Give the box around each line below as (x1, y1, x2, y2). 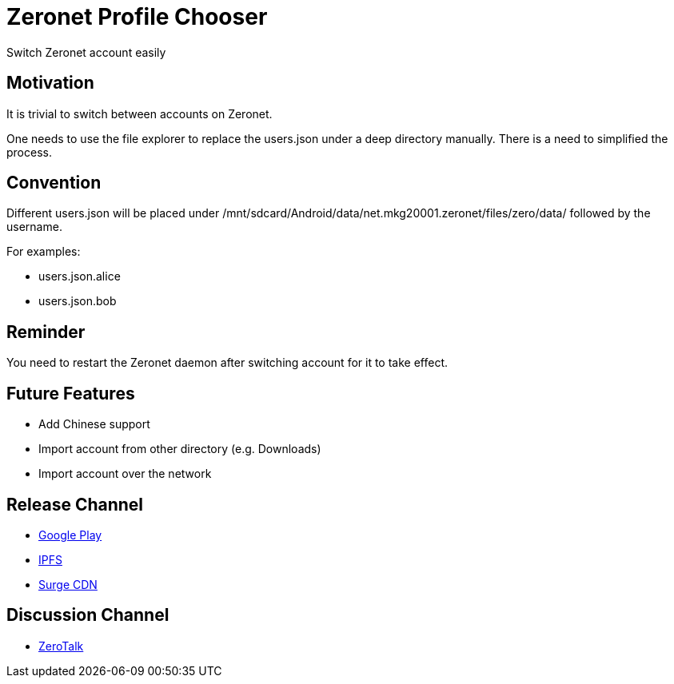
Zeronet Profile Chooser (6, 3, 268, 30)
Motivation (6, 73, 94, 93)
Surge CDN (38, 577, 98, 591)
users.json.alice (38, 269, 121, 284)
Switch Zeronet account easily (6, 45, 166, 59)
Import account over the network (38, 467, 212, 481)
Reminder (6, 321, 86, 342)
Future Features (6, 383, 135, 404)
